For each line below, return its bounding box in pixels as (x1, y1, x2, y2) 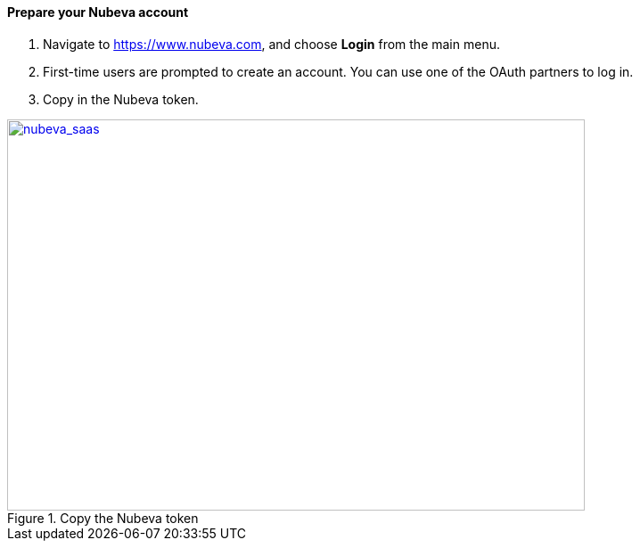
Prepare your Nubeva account (7, 4, 189, 20)
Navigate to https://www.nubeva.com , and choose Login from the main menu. (43, 36, 500, 52)
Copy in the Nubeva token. (43, 91, 199, 107)
